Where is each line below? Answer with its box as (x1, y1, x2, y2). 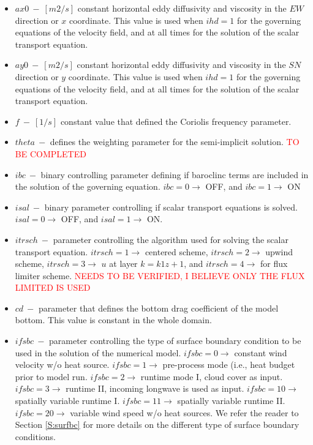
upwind (265, 245, 293, 258)
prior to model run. (15, 370, 88, 383)
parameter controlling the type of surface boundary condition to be (49, 334, 301, 347)
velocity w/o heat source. (15, 358, 110, 371)
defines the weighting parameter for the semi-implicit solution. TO (50, 135, 300, 148)
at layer (109, 257, 138, 270)
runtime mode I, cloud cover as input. (140, 370, 283, 383)
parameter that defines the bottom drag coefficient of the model (39, 301, 279, 314)
